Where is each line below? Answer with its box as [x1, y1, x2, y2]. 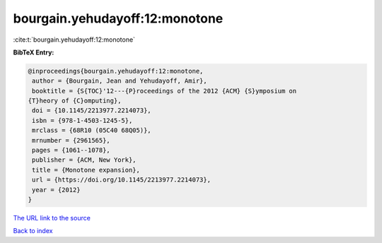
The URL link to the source [13, 213, 91, 222]
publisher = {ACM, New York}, [32, 156, 137, 164]
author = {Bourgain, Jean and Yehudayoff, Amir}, [32, 77, 208, 85]
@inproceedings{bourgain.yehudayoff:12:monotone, [28, 67, 204, 75]
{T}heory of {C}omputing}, [28, 97, 122, 105]
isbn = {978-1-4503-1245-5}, [32, 117, 133, 124]
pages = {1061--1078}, [32, 146, 111, 155]
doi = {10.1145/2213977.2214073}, [32, 107, 151, 114]
